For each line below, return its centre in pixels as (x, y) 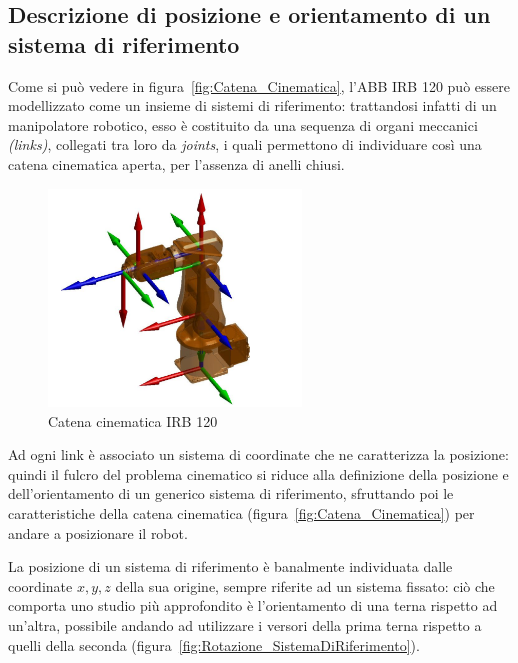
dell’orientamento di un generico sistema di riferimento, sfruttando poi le (231, 493)
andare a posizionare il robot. (98, 532)
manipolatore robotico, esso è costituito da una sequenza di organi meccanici (243, 124)
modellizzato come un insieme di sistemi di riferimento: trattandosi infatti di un (252, 105)
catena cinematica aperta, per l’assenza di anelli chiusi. (176, 163)
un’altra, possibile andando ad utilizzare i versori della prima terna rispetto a (245, 624)
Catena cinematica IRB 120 (133, 420)
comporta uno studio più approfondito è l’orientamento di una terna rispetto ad (253, 605)
